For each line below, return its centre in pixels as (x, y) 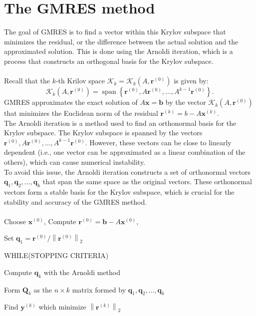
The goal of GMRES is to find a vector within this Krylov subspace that (115, 32)
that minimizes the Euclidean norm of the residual (81, 113)
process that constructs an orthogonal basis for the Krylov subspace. (109, 61)
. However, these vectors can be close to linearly (158, 142)
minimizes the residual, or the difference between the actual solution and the (121, 41)
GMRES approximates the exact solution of (71, 102)
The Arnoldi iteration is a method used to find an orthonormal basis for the (120, 123)
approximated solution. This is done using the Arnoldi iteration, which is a (119, 51)
